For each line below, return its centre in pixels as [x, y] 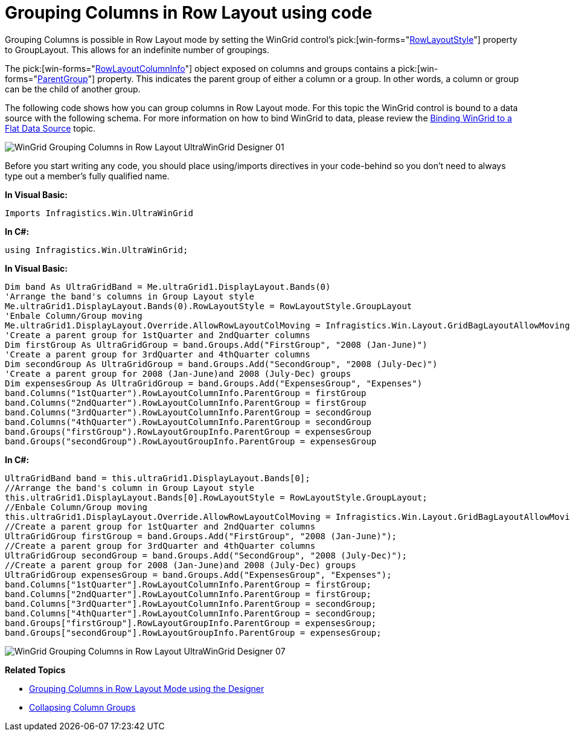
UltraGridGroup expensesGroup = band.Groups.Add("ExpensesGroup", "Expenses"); [198, 574]
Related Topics [35, 670]
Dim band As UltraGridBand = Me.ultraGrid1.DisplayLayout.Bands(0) [168, 286]
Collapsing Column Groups [82, 707]
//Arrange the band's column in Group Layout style [130, 488]
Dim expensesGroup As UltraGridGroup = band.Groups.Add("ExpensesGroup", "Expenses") [214, 383]
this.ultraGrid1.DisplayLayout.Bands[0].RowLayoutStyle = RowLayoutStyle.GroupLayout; [216, 497]
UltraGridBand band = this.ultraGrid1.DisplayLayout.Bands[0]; [158, 478]
